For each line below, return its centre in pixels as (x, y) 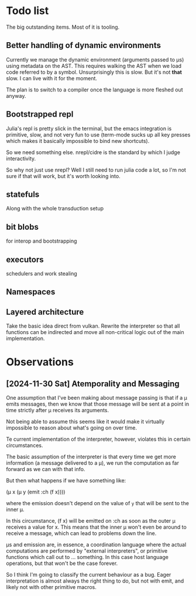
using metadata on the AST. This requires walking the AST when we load (94, 66)
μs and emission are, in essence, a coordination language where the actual (96, 545)
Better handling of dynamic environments (83, 45)
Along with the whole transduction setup (55, 209)
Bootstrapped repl (40, 115)
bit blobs (23, 227)
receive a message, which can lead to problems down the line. (81, 533)
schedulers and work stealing (42, 273)
